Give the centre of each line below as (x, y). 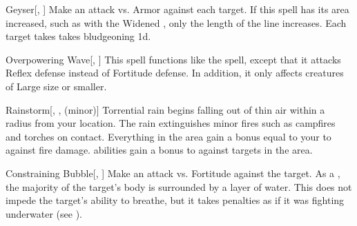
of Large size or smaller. (56, 86)
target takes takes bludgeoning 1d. (78, 36)
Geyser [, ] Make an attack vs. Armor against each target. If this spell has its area (177, 9)
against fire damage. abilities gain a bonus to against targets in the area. (159, 150)
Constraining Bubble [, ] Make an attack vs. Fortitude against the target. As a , (173, 173)
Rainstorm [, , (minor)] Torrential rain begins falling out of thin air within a (165, 109)
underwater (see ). (44, 213)
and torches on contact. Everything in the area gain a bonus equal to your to (168, 136)
